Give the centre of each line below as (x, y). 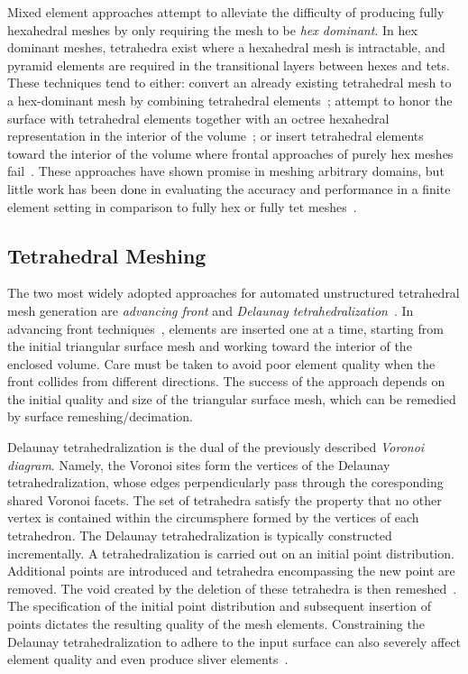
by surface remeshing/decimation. (100, 416)
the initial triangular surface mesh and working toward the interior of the (210, 346)
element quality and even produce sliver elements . (148, 659)
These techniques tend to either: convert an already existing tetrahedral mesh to (229, 83)
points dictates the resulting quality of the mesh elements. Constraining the (216, 624)
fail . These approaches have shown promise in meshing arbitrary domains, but (226, 171)
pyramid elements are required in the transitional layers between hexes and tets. (229, 65)
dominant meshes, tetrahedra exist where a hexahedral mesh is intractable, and (226, 47)
